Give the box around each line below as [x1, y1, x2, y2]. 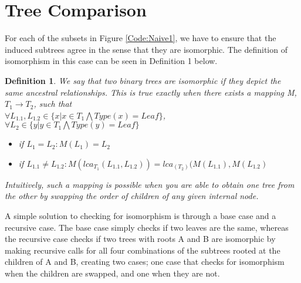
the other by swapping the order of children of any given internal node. [5, 190, 259, 202]
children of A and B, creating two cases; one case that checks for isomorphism [5, 255, 285, 268]
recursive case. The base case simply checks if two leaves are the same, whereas [5, 221, 289, 233]
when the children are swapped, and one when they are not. [5, 267, 220, 279]
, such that [33, 97, 72, 110]
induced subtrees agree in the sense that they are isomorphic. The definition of [5, 43, 288, 55]
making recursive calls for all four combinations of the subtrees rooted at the [5, 244, 280, 256]
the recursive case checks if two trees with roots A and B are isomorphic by [5, 233, 276, 245]
